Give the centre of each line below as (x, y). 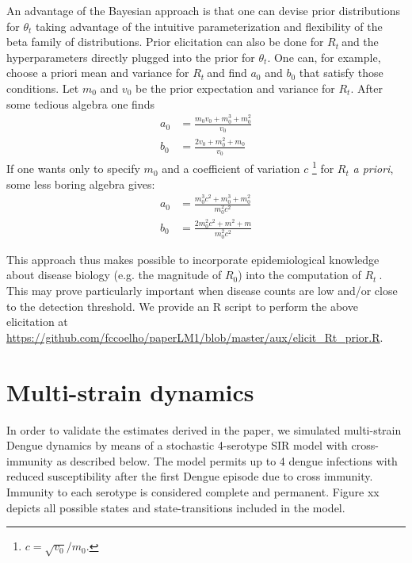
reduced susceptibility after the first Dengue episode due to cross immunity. (190, 476)
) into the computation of (299, 275)
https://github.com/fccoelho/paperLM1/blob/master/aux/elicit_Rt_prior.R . (195, 337)
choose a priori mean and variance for (98, 73)
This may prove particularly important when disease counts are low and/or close (202, 291)
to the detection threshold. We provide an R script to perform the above (182, 306)
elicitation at (37, 322)
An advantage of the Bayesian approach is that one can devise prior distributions (203, 10)
